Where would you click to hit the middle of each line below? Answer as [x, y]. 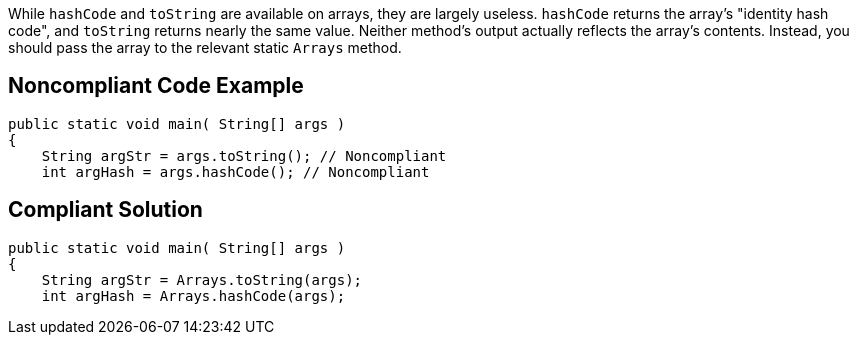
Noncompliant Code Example [156, 86]
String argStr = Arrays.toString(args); [202, 279]
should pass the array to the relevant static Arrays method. [205, 47]
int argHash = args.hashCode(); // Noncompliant [235, 171]
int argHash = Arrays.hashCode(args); [193, 295]
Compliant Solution [105, 210]
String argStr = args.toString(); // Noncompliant [244, 155]
